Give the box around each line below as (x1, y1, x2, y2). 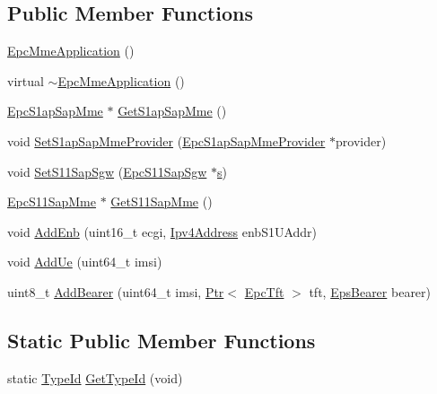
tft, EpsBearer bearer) (309, 282, 432, 301)
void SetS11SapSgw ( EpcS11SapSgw (7, 162, 207, 180)
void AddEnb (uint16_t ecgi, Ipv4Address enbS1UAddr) (7, 222, 318, 241)
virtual (7, 71, 44, 90)
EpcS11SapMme (7, 192, 96, 211)
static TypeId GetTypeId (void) (7, 368, 183, 387)
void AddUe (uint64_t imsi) (7, 252, 162, 271)
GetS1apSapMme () (118, 101, 227, 120)
